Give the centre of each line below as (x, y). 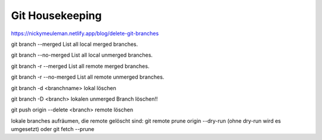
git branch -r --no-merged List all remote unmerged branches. (88, 77)
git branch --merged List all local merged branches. (75, 44)
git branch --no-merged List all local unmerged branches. (82, 55)
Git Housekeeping (56, 15)
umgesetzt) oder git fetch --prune (53, 129)
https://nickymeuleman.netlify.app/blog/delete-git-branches (85, 33)
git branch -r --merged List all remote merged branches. (80, 66)
